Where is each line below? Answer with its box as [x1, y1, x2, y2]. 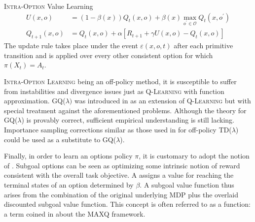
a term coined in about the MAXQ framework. [4, 208, 146, 219]
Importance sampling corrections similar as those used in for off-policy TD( [4, 124, 232, 134]
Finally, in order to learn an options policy [4, 151, 133, 161]
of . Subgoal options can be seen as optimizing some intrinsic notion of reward [4, 160, 240, 170]
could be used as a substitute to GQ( [4, 134, 116, 144]
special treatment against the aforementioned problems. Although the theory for [4, 105, 247, 115]
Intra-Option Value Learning [4, 1, 93, 11]
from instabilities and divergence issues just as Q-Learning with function [4, 86, 224, 96]
